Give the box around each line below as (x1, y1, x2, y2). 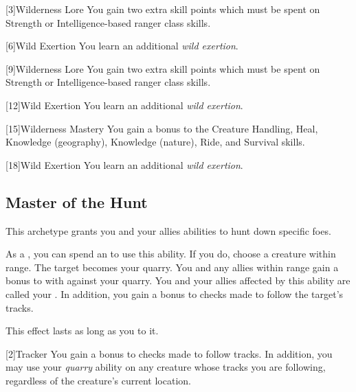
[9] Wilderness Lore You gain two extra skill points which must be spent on (5, 61, 320, 76)
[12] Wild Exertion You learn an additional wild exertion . (5, 97, 243, 112)
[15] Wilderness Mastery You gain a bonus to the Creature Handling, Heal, (5, 121, 318, 135)
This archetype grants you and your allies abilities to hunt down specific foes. (5, 223, 331, 238)
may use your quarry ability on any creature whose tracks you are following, (5, 360, 326, 374)
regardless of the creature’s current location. (5, 373, 191, 387)
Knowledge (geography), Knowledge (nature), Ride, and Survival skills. (5, 135, 305, 149)
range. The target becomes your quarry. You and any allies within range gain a (5, 260, 339, 274)
